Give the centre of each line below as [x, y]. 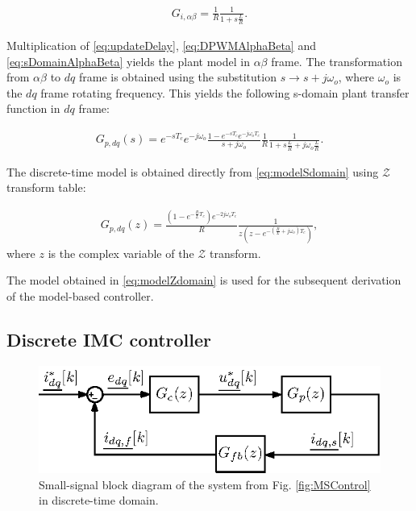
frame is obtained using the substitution [177, 77]
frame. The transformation [337, 61]
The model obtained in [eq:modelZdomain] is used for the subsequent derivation [204, 280]
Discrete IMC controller [109, 339]
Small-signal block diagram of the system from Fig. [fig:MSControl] [205, 484]
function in [33, 108]
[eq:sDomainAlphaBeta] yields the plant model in [128, 61]
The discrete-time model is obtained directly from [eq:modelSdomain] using [193, 171]
